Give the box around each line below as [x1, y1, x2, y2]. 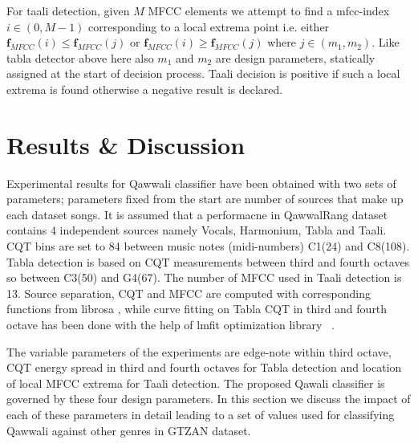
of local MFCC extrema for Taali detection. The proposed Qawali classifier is [6, 374, 385, 391]
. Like [371, 34, 400, 51]
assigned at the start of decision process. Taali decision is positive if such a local [6, 65, 400, 82]
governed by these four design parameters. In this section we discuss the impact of [6, 390, 411, 407]
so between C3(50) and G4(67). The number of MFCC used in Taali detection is [6, 269, 402, 286]
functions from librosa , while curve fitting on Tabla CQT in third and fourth [6, 300, 388, 317]
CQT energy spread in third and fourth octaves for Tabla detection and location [6, 359, 402, 376]
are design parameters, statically [215, 49, 375, 66]
